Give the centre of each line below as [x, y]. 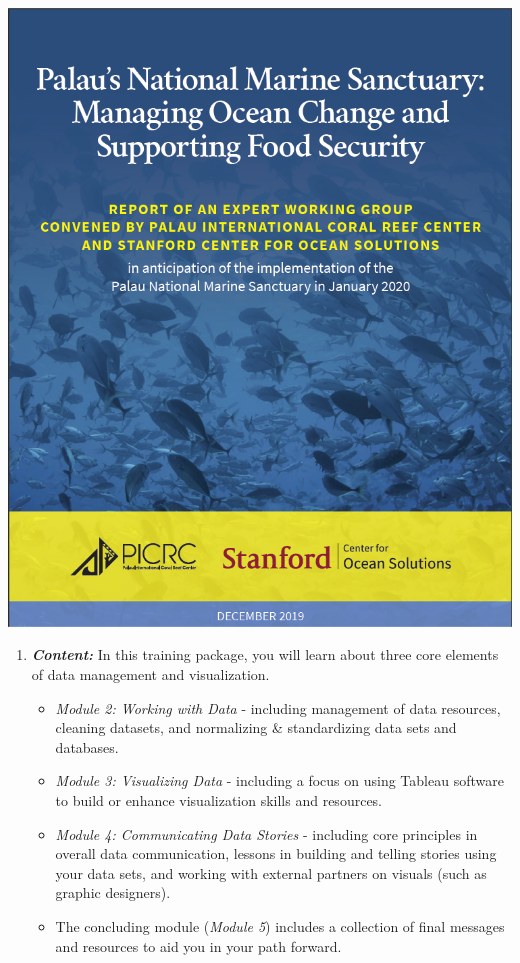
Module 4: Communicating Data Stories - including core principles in [266, 833]
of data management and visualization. [150, 674]
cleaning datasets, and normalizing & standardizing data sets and [256, 727]
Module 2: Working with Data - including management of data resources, [278, 707]
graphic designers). [113, 892]
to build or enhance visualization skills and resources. [219, 800]
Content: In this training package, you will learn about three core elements [265, 654]
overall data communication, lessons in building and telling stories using [276, 853]
